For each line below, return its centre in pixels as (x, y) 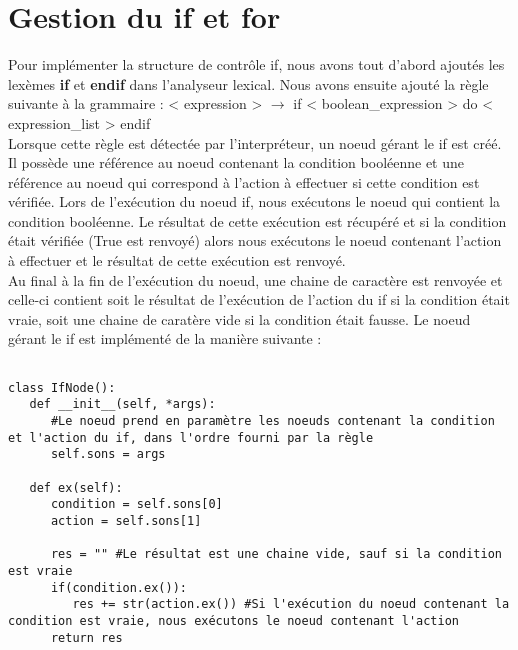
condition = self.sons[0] (136, 504)
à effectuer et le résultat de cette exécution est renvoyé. (177, 260)
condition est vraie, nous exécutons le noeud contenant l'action (234, 620)
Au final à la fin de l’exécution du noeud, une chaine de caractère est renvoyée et (255, 279)
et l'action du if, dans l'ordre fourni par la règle (191, 437)
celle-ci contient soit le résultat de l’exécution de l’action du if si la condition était (259, 299)
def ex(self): (76, 487)
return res (86, 637)
